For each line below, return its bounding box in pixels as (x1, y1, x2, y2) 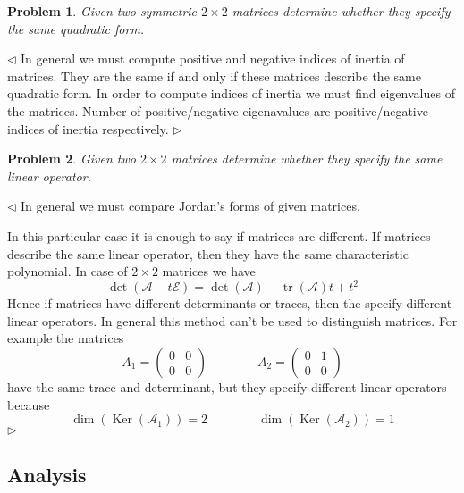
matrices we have (162, 262, 256, 280)
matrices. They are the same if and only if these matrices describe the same (7, 66, 421, 85)
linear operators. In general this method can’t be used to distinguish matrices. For (7, 311, 458, 330)
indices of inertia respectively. (7, 119, 169, 138)
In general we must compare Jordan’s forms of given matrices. (21, 196, 360, 215)
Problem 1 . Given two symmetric (7, 2, 198, 20)
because (7, 395, 50, 414)
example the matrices (7, 329, 124, 347)
